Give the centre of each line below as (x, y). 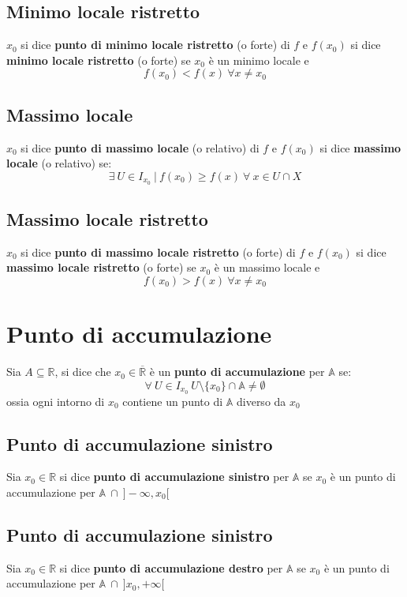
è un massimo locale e (267, 267)
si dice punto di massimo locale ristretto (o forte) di (158, 252)
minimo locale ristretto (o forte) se (99, 60)
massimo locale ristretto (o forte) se (101, 267)
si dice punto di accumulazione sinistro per (174, 477)
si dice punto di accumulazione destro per (171, 567)
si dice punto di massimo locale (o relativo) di (140, 147)
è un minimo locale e (259, 60)
